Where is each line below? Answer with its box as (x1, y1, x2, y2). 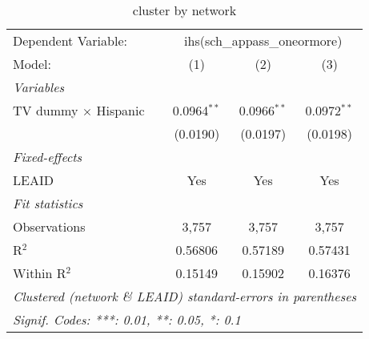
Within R (13, 264, 66, 282)
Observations (13, 217, 86, 236)
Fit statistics (13, 194, 83, 212)
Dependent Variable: (13, 31, 127, 50)
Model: (13, 54, 52, 73)
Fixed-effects (13, 147, 82, 166)
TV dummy (13, 101, 78, 119)
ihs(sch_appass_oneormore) (184, 31, 343, 50)
